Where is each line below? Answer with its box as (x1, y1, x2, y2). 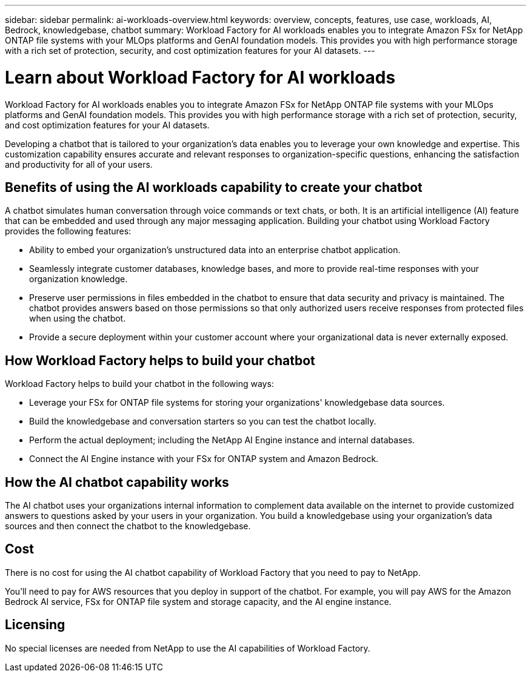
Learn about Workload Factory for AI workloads (5, 67, 396, 88)
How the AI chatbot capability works (5, 474, 229, 490)
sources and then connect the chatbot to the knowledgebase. (5, 521, 251, 532)
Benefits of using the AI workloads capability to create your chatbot (5, 179, 422, 195)
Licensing (5, 617, 65, 633)
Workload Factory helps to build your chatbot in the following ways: (5, 378, 274, 389)
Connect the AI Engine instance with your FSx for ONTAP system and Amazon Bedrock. (29, 454, 379, 464)
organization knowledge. (29, 274, 128, 285)
